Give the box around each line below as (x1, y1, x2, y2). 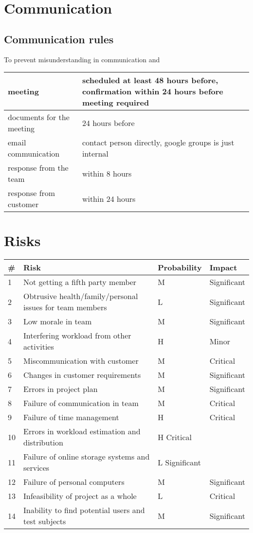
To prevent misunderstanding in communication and (4, 54, 160, 64)
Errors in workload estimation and (23, 426, 141, 437)
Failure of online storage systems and (23, 451, 150, 462)
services (23, 462, 50, 474)
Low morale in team (23, 316, 92, 327)
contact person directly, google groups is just (82, 137, 235, 148)
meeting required (82, 97, 149, 108)
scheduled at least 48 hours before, (82, 74, 218, 86)
